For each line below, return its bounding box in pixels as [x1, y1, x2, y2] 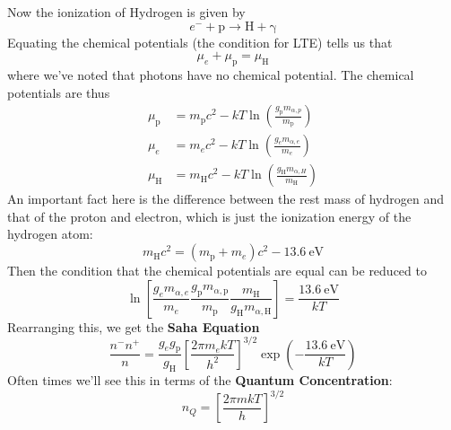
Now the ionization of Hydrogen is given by [7, 3, 246, 21]
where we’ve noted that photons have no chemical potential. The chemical [7, 65, 414, 83]
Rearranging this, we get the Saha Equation [7, 317, 260, 336]
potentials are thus [7, 83, 110, 101]
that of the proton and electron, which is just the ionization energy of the [7, 206, 412, 225]
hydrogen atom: [7, 224, 93, 243]
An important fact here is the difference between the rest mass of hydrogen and [7, 189, 444, 208]
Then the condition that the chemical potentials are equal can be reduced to [7, 261, 427, 280]
